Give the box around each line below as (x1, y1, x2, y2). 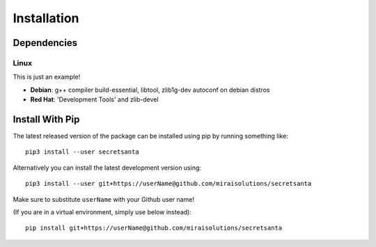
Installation (13, 10, 79, 26)
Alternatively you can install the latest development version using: (13, 164, 202, 172)
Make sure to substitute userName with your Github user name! (13, 195, 195, 203)
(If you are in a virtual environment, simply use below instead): (13, 207, 191, 216)
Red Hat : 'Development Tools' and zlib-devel (30, 95, 159, 104)
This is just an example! (13, 73, 81, 81)
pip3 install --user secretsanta (25, 148, 139, 156)
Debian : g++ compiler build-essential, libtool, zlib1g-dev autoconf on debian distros (30, 86, 270, 94)
